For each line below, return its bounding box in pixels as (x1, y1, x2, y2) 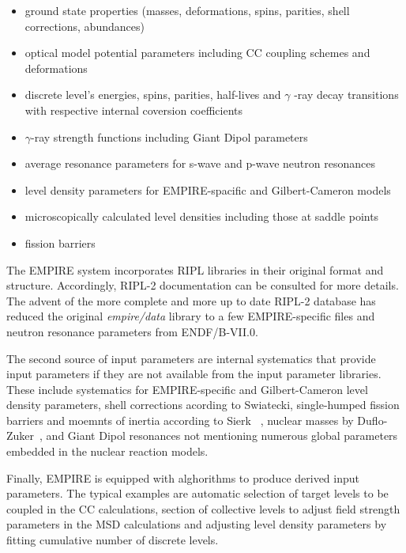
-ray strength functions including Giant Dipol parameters (31, 128, 308, 145)
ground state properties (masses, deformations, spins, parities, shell (24, 2, 350, 18)
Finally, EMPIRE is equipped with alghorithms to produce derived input (6, 469, 360, 486)
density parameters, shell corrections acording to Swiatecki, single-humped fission (6, 396, 400, 413)
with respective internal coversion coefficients (24, 101, 243, 118)
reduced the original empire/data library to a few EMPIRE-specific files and (6, 308, 375, 324)
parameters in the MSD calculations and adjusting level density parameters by (6, 516, 387, 532)
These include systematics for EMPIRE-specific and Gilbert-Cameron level (6, 381, 368, 397)
